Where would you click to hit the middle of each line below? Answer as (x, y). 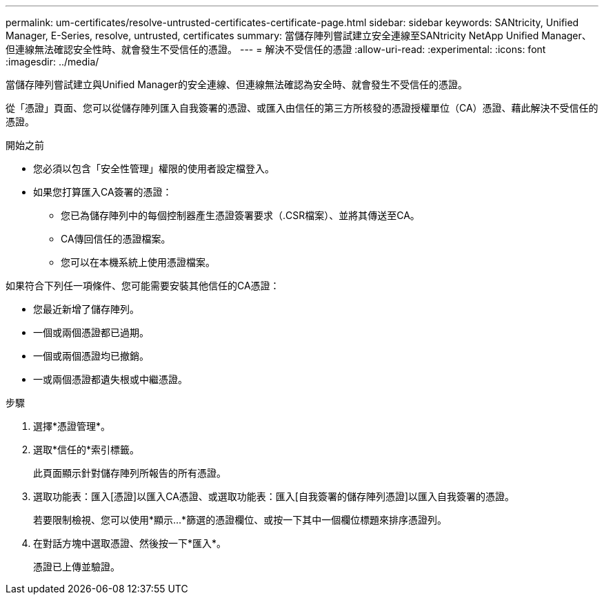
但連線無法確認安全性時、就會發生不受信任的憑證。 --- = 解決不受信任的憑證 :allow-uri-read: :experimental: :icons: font (276, 49)
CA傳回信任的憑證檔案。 (116, 239)
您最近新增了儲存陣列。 (86, 309)
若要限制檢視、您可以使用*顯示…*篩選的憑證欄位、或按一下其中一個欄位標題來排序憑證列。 (240, 520)
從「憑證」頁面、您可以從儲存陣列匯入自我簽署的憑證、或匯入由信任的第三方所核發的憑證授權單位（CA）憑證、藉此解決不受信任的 (302, 108)
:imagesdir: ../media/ (52, 62)
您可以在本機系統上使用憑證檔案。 (138, 262)
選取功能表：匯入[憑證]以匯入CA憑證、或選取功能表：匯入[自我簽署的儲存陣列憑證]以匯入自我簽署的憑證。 (274, 496)
